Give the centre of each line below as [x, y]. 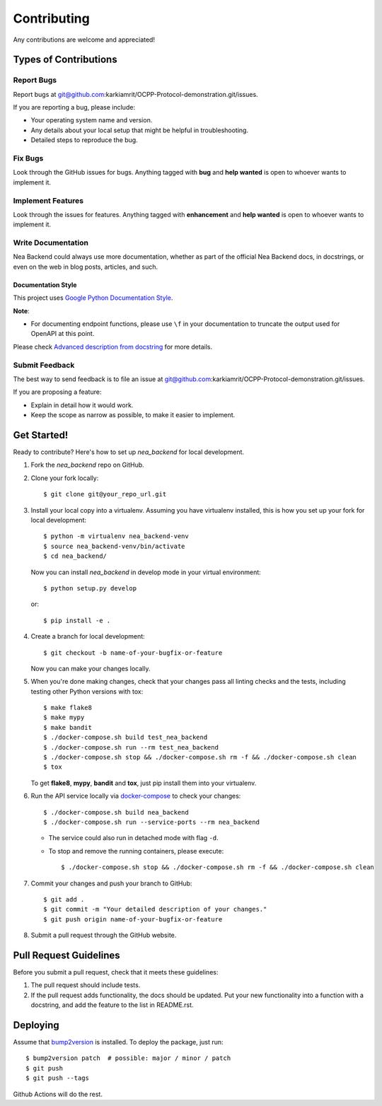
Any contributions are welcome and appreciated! [84, 40]
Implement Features [48, 200]
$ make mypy [64, 717]
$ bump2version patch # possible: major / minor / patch [128, 1058]
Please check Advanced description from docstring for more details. [112, 347]
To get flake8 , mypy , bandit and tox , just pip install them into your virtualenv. [144, 783]
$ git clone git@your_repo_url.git [105, 494]
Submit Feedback [44, 365]
